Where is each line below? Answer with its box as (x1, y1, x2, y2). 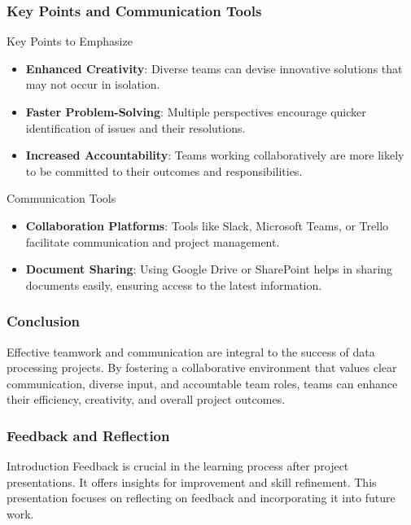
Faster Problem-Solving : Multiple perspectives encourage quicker (25, 103, 366, 120)
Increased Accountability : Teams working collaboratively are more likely (25, 147, 404, 164)
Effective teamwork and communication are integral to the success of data (7, 343, 375, 360)
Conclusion (7, 311, 80, 331)
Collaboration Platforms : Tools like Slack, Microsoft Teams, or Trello (25, 217, 389, 234)
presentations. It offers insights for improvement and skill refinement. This (7, 473, 377, 490)
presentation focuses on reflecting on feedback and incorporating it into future (7, 489, 396, 506)
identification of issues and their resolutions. (25, 119, 246, 136)
